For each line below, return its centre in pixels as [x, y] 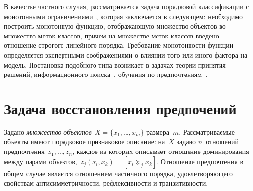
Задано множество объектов [48, 132]
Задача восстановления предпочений [120, 108]
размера [158, 132]
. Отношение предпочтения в [200, 161]
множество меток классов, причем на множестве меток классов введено [111, 35]
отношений [222, 141]
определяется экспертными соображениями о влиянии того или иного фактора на [126, 55]
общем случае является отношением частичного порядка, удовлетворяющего [119, 173]
